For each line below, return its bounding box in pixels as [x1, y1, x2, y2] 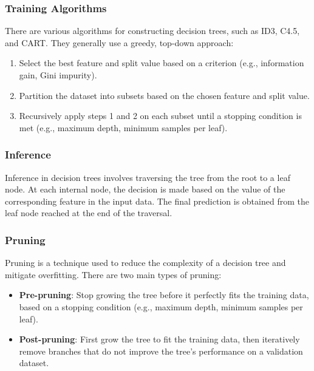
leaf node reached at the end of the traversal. [5, 206, 172, 219]
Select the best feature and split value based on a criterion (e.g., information [19, 56, 304, 69]
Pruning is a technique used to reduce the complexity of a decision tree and [5, 256, 286, 269]
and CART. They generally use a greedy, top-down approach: [5, 36, 234, 49]
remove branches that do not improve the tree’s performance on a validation [19, 344, 303, 357]
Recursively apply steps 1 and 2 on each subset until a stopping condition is [19, 109, 302, 122]
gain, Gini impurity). [19, 69, 97, 81]
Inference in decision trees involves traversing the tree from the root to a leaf [5, 171, 290, 183]
